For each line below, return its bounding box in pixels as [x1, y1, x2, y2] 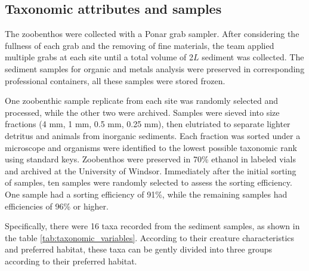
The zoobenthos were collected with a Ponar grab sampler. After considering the [5, 27, 299, 40]
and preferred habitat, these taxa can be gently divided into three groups [5, 243, 272, 255]
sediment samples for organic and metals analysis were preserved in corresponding [5, 62, 305, 75]
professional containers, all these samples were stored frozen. [5, 74, 225, 87]
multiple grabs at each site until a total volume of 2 [5, 51, 193, 63]
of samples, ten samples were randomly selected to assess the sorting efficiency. [5, 176, 292, 189]
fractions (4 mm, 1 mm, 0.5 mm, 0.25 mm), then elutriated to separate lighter [5, 118, 291, 130]
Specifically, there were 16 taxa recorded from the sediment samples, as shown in [5, 220, 300, 232]
